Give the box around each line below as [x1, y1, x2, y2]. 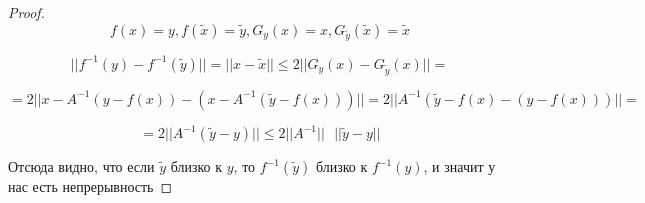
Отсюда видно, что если [8, 156, 155, 177]
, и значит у [423, 156, 496, 177]
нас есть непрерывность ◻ [8, 176, 173, 197]
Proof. [8, 2, 45, 22]
